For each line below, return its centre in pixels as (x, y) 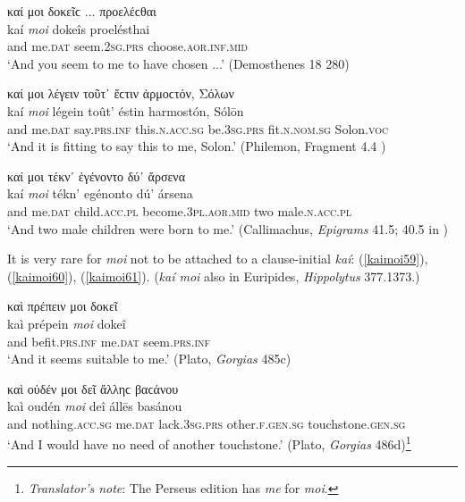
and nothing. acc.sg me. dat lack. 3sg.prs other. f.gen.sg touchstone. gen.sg (207, 423)
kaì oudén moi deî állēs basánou (95, 406)
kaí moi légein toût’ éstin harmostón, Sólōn (126, 110)
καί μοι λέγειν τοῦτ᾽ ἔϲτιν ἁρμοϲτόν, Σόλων (121, 93)
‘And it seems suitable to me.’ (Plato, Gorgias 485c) (149, 359)
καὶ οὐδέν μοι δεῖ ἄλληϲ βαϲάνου (93, 388)
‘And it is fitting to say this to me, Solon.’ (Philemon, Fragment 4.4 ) (197, 146)
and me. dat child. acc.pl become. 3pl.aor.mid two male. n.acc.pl (180, 210)
